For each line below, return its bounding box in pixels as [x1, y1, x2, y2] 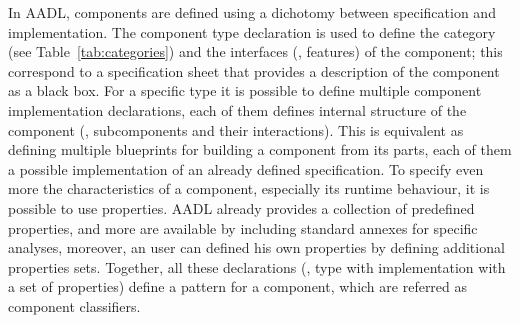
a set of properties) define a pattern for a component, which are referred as [8, 276, 468, 297]
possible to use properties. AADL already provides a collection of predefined [8, 197, 475, 218]
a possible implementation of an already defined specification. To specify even [8, 158, 484, 179]
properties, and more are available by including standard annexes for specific [8, 217, 478, 238]
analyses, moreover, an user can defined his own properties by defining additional [8, 237, 505, 258]
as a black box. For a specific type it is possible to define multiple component [8, 80, 482, 101]
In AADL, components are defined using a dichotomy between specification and [8, 2, 496, 22]
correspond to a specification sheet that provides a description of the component [8, 60, 500, 81]
